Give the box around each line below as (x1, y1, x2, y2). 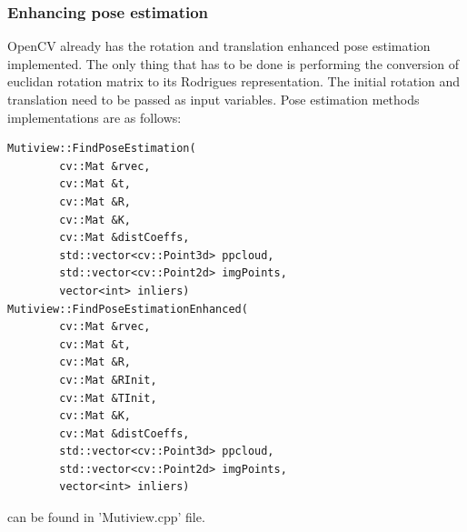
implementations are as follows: (7, 107, 182, 126)
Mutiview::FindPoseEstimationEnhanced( (7, 302, 248, 316)
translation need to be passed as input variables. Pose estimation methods (7, 90, 420, 108)
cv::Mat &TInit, (59, 391, 157, 405)
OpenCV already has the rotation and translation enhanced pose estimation (7, 36, 431, 55)
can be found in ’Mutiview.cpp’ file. (7, 507, 205, 527)
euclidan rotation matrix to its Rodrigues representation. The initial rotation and (7, 72, 461, 91)
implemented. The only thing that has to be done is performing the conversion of (7, 54, 459, 73)
